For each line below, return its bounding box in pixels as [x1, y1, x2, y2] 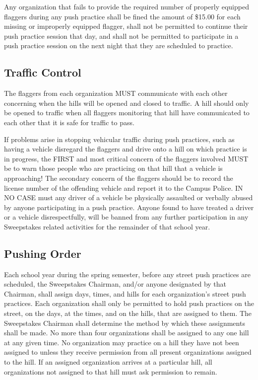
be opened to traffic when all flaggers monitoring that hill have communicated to [4, 107, 250, 118]
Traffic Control [4, 65, 81, 80]
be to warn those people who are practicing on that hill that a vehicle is [4, 163, 223, 173]
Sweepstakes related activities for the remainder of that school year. [4, 221, 210, 231]
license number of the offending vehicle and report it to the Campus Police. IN [4, 182, 243, 193]
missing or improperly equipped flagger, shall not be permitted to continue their [4, 21, 248, 31]
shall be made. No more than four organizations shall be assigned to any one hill [4, 327, 249, 338]
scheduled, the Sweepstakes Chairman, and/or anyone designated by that [4, 279, 226, 289]
